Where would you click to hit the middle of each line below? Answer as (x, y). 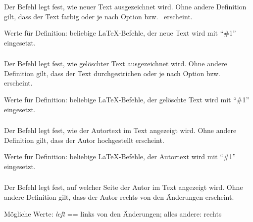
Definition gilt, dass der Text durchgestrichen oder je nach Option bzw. (112, 73)
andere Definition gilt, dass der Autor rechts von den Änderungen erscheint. (119, 197)
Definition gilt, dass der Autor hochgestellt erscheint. (84, 140)
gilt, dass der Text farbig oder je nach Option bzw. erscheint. (98, 16)
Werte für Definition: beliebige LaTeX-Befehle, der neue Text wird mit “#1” (120, 33)
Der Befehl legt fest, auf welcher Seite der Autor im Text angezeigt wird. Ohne (124, 187)
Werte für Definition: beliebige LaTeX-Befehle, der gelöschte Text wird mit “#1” (127, 100)
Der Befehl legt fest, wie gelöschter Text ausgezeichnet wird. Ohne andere (116, 64)
